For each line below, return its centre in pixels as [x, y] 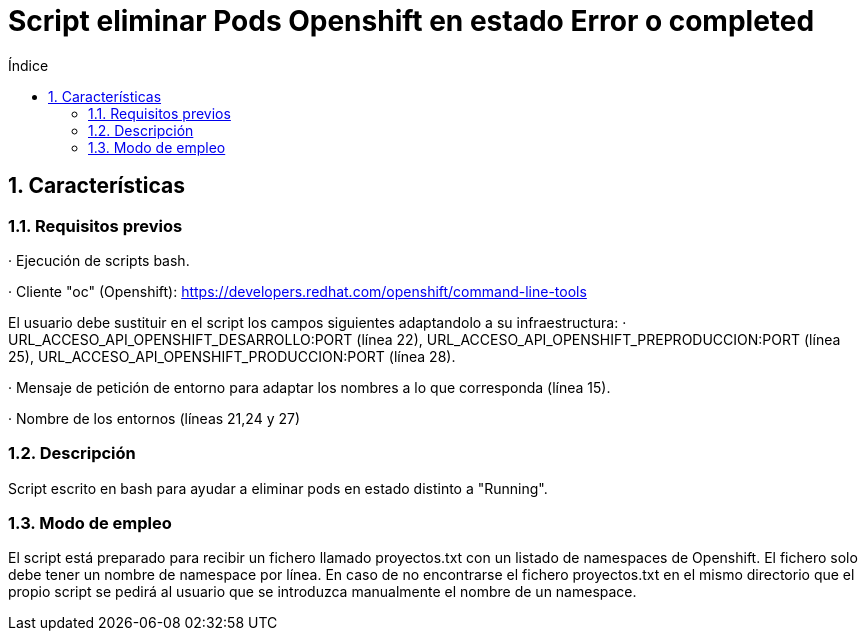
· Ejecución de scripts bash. [99, 260]
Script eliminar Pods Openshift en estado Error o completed [411, 21]
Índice [28, 65]
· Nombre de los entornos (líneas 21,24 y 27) [154, 418]
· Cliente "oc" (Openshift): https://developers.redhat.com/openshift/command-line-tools [297, 291]
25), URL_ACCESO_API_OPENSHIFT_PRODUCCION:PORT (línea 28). [232, 356]
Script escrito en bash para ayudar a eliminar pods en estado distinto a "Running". [278, 488]
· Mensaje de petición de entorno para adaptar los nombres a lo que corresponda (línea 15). [309, 387]
